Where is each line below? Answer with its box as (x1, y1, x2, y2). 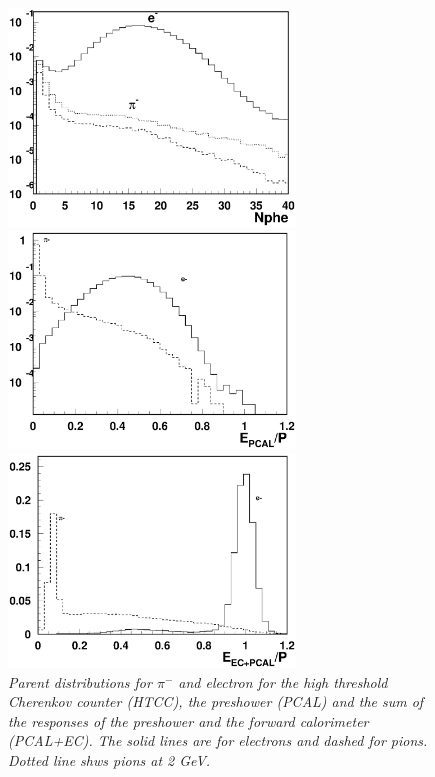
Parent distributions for (8, 671, 152, 692)
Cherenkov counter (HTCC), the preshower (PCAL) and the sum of (8, 691, 424, 712)
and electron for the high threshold (178, 671, 388, 692)
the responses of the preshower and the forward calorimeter (8, 710, 369, 731)
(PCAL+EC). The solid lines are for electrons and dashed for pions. (8, 730, 428, 751)
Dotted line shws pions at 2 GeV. (8, 749, 211, 770)
